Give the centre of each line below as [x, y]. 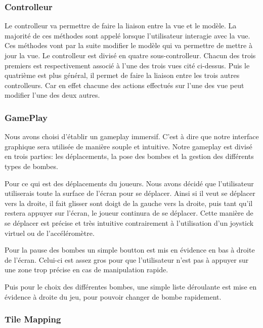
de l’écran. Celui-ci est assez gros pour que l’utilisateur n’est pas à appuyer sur [127, 259]
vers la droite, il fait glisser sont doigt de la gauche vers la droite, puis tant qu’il [129, 203]
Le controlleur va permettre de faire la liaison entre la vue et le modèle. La [121, 26]
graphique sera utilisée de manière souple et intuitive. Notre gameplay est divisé [128, 146]
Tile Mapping [33, 319]
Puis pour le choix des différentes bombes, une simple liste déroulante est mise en [131, 286]
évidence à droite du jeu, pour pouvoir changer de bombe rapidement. [113, 296]
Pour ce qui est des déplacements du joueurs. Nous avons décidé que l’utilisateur [129, 183]
